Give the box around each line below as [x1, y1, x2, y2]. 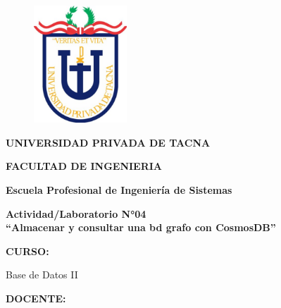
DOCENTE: [6, 291, 66, 305]
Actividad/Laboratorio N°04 [6, 206, 146, 221]
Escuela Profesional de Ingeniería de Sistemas [6, 183, 232, 197]
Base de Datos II [6, 267, 78, 282]
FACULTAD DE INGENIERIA [6, 159, 163, 173]
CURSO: [6, 243, 49, 258]
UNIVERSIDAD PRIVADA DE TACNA [6, 135, 211, 149]
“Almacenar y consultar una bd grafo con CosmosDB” [6, 220, 276, 235]
